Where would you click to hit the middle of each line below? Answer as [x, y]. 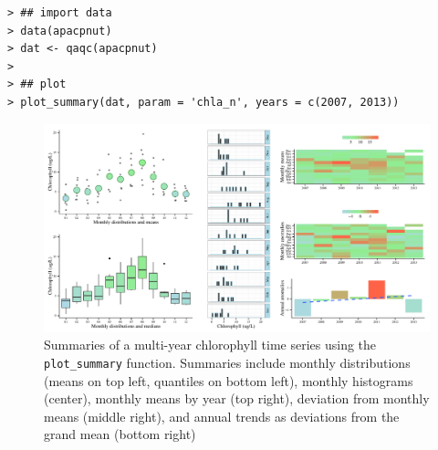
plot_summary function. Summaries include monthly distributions [227, 362]
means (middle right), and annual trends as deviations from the [222, 416]
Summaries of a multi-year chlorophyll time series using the [210, 345]
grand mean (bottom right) [120, 434]
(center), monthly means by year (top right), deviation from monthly [237, 398]
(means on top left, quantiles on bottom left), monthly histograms [229, 380]
